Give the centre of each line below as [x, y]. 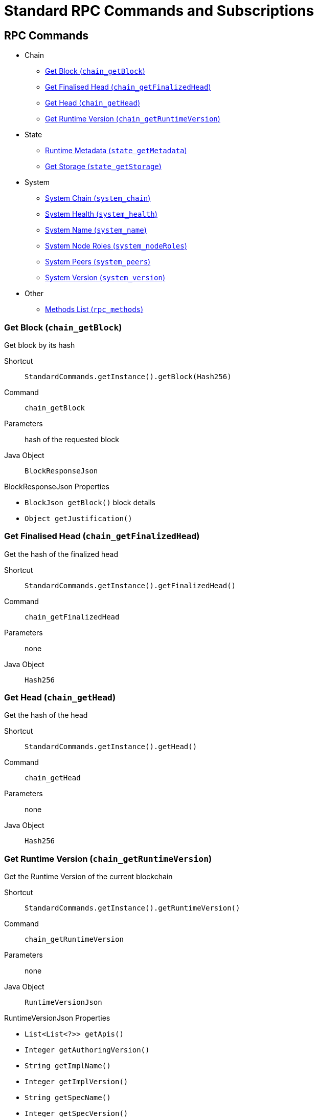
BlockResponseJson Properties [57, 486]
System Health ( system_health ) [101, 214]
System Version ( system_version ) [105, 278]
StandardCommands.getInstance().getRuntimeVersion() [132, 908]
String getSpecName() [68, 1098]
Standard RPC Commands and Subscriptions [159, 11]
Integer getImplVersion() [76, 1082]
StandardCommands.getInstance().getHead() [111, 747]
